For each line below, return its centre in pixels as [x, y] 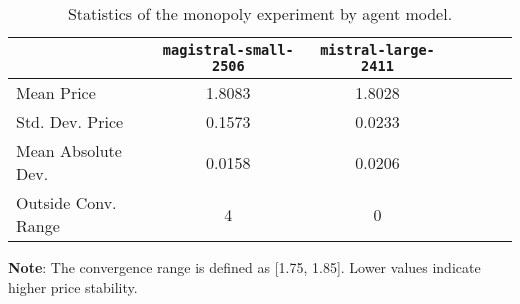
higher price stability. [73, 286]
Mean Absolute [69, 150]
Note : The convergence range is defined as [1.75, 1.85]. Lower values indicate [244, 267]
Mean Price [56, 92]
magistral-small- [228, 50]
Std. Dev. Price [70, 121]
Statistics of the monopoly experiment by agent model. [260, 13]
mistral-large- [377, 50]
